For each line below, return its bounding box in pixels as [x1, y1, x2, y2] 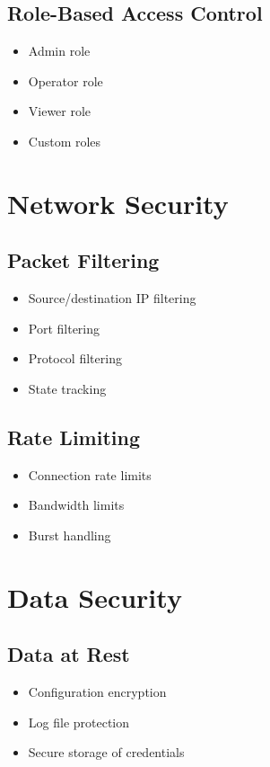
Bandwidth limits [28, 495, 125, 514]
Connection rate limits [28, 465, 152, 484]
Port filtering [28, 318, 100, 337]
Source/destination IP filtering [28, 289, 196, 308]
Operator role [28, 71, 103, 90]
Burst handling [28, 525, 111, 544]
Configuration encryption [28, 682, 167, 701]
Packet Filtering [7, 246, 160, 274]
